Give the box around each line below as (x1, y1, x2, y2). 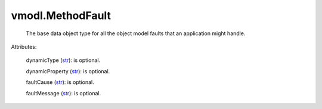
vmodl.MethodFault (11, 9, 112, 22)
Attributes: (11, 43, 37, 50)
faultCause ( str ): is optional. (26, 79, 95, 86)
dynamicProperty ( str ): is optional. (26, 67, 110, 74)
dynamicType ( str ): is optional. (26, 57, 101, 64)
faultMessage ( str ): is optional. (26, 89, 101, 96)
